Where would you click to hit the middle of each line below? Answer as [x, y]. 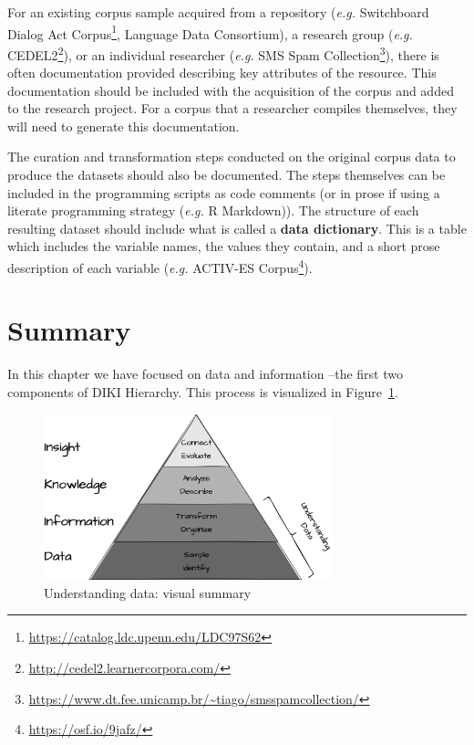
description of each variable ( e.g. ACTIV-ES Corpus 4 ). [160, 266]
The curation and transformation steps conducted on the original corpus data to [232, 157]
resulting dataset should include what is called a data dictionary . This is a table [237, 228]
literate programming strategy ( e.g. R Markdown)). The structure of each [213, 210]
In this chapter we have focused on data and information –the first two [205, 374]
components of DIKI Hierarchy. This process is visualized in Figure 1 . [203, 392]
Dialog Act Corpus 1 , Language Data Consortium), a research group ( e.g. [210, 32]
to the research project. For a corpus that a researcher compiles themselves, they [232, 108]
